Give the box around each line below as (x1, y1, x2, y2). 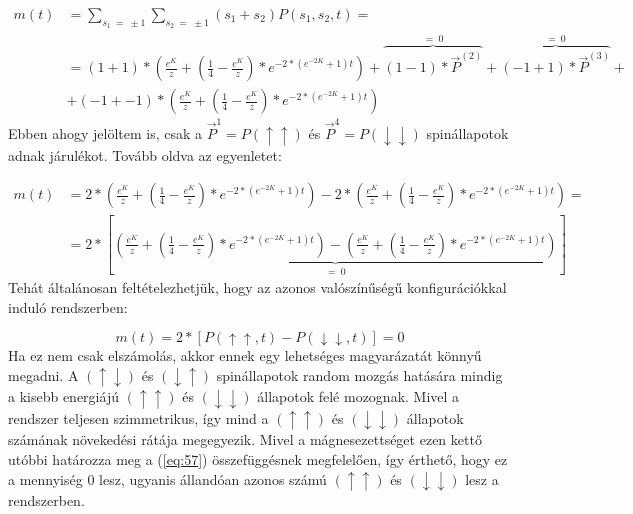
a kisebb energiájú (8, 386, 119, 407)
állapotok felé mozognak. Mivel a (257, 386, 460, 407)
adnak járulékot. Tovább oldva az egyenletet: (8, 144, 282, 165)
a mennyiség (8, 468, 83, 489)
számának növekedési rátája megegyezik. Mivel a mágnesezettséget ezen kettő (8, 429, 482, 450)
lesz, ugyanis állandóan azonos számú (99, 468, 327, 489)
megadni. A (8, 364, 79, 385)
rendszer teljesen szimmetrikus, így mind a (8, 407, 269, 428)
